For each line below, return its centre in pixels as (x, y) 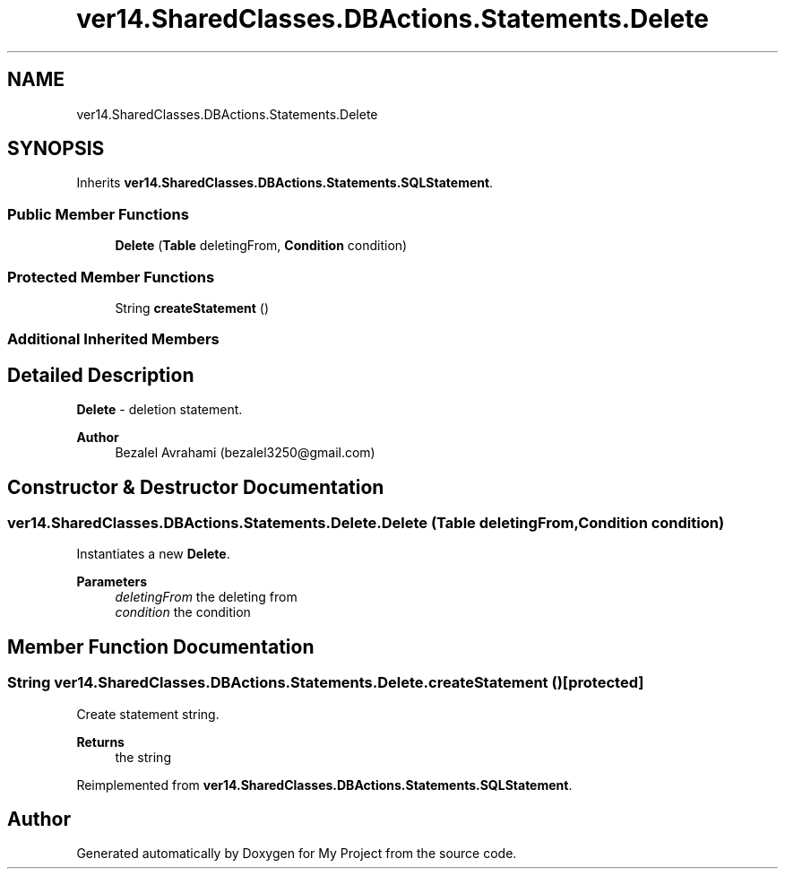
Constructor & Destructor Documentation (196, 487)
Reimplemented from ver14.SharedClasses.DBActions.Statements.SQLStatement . (324, 785)
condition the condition (183, 612)
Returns (100, 742)
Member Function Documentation (161, 646)
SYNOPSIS (56, 149)
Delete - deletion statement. (160, 410)
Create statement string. (148, 714)
